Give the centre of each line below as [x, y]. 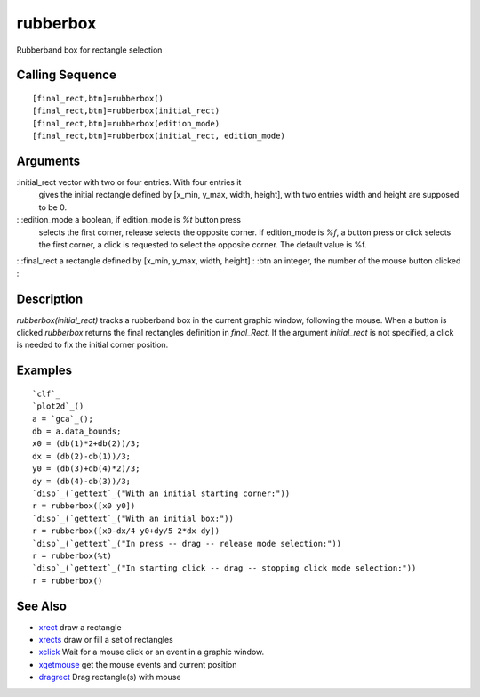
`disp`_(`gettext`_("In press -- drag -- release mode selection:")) [187, 543]
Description [50, 299]
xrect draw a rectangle [80, 627]
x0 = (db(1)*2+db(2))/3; [86, 444]
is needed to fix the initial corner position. [92, 345]
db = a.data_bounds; [77, 431]
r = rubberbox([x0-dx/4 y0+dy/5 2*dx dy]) [126, 531]
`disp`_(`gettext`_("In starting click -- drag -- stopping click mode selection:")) [224, 568]
